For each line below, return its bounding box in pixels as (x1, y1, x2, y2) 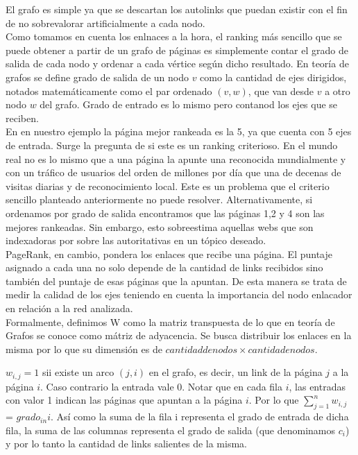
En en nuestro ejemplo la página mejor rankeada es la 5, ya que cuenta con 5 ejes (6, 124, 352, 139)
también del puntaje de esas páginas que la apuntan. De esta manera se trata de (6, 273, 347, 288)
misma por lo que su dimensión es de (6, 341, 162, 356)
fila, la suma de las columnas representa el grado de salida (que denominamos (6, 422, 335, 437)
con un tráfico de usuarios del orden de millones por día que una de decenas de (6, 165, 341, 180)
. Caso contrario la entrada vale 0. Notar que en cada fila (40, 379, 283, 393)
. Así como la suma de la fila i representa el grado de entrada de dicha (50, 409, 349, 424)
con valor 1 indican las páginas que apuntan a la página (6, 393, 243, 407)
